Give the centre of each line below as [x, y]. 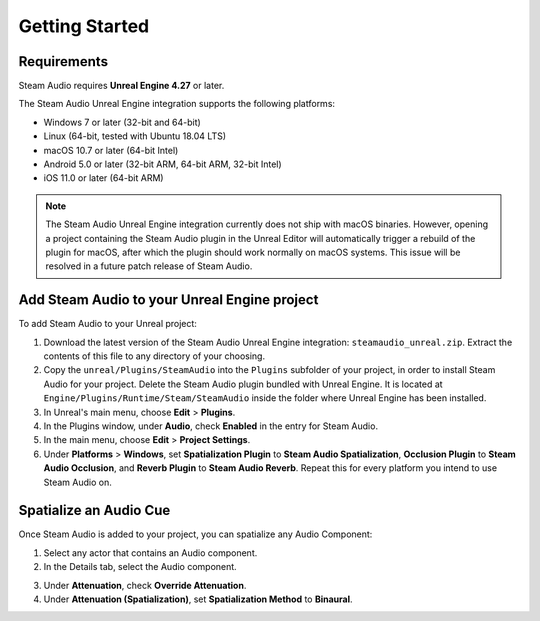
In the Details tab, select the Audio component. [140, 567]
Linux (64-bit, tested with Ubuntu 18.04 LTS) [135, 136]
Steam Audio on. [77, 482]
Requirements [63, 61]
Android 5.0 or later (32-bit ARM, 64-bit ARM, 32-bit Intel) [162, 164]
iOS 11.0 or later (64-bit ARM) [103, 178]
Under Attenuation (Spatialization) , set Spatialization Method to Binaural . [198, 599]
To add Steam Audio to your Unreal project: [107, 324]
